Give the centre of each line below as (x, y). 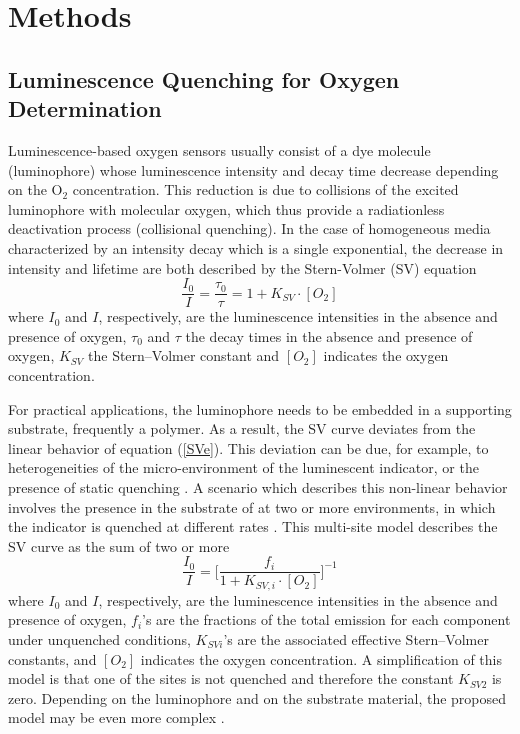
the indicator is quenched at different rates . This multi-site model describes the (253, 526)
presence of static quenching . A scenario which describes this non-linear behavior (258, 486)
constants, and (52, 658)
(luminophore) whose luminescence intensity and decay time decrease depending (253, 169)
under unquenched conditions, (99, 639)
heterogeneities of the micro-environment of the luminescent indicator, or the (243, 467)
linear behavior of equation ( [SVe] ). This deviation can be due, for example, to (248, 447)
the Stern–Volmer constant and (184, 355)
